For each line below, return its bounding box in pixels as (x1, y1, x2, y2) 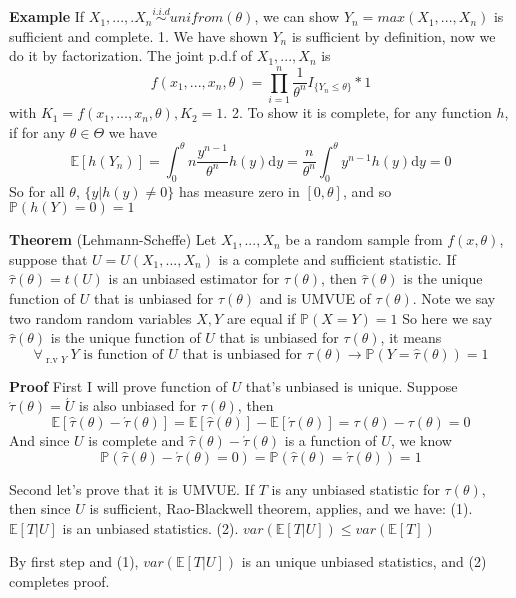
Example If (9, 6, 85, 27)
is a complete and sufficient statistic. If (218, 248, 456, 269)
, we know (390, 429, 452, 450)
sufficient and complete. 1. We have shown (9, 25, 268, 46)
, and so (342, 180, 392, 201)
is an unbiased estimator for (108, 268, 280, 289)
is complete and (88, 429, 184, 450)
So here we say (402, 307, 493, 328)
